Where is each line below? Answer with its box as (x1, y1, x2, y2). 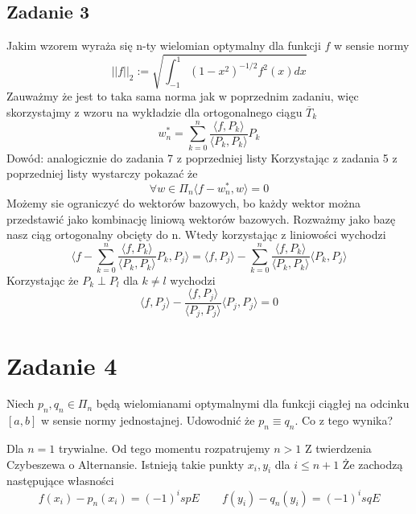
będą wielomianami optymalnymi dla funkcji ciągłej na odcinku (96, 395, 410, 412)
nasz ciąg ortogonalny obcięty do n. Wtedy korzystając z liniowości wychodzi (6, 226, 386, 243)
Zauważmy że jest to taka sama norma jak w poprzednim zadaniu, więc (6, 88, 359, 105)
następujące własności (6, 472, 114, 489)
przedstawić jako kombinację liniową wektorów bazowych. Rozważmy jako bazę (6, 210, 396, 227)
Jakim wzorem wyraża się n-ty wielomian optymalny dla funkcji (6, 37, 321, 54)
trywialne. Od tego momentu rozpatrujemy (58, 440, 270, 457)
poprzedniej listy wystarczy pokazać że (6, 165, 198, 182)
